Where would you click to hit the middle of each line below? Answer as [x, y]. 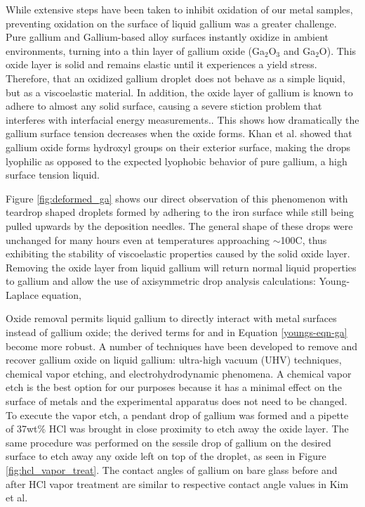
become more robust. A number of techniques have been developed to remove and [182, 346]
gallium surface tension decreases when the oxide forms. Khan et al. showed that [179, 133]
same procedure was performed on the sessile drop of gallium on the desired [168, 442]
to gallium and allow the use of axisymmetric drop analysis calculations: [161, 281]
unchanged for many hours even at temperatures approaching [138, 239]
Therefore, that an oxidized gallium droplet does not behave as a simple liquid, [175, 78]
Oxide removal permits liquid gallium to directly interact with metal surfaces [171, 318]
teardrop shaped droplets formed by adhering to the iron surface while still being [180, 212]
